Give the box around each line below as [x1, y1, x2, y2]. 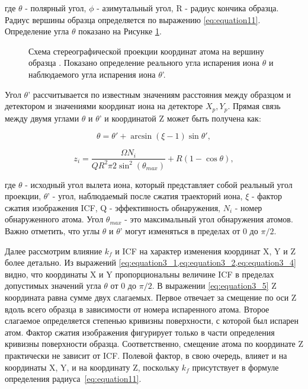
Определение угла [5, 25, 69, 37]
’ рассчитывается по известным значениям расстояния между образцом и [28, 88, 291, 100]
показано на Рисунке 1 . [78, 25, 162, 37]
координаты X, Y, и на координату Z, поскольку [5, 361, 179, 373]
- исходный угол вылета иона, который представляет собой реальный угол [25, 178, 293, 190]
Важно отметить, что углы [5, 224, 100, 237]
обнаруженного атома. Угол [5, 213, 104, 225]
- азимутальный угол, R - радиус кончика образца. [97, 2, 279, 14]
